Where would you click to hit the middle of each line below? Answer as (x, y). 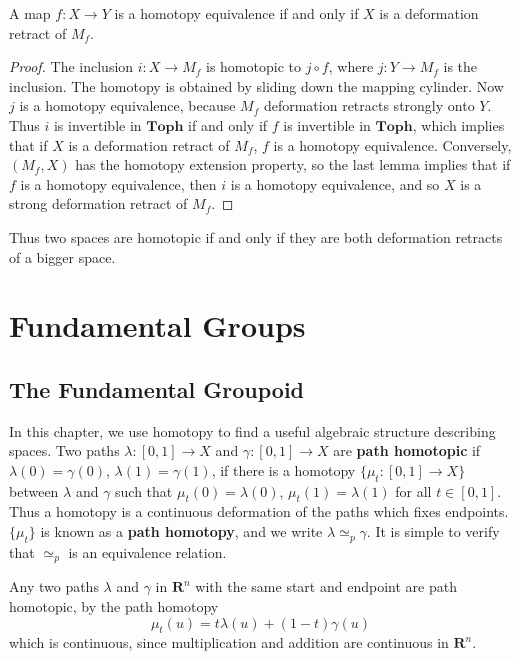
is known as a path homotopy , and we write (181, 531)
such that (144, 490)
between (34, 490)
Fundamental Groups (157, 325)
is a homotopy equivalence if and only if (236, 13)
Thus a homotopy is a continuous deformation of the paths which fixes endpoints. (259, 511)
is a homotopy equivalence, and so (335, 183)
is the (460, 66)
